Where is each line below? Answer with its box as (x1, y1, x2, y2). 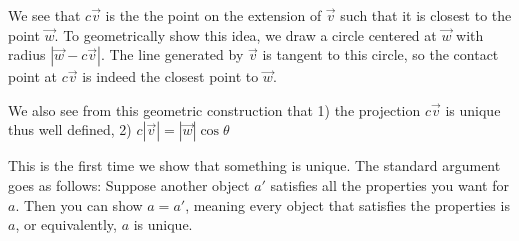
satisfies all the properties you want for (270, 174, 509, 195)
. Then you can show (15, 194, 143, 215)
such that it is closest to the (340, 5, 512, 25)
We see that (8, 5, 81, 25)
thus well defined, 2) (8, 119, 132, 140)
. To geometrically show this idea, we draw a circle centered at (54, 24, 437, 45)
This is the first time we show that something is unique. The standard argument (8, 155, 501, 176)
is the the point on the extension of (105, 5, 322, 25)
